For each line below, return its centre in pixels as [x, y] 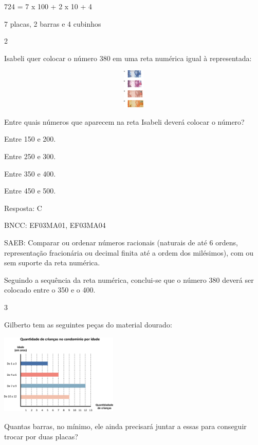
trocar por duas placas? [41, 436]
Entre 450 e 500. [30, 191]
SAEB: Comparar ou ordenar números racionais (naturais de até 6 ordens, [121, 243]
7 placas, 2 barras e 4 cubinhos [53, 23]
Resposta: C [23, 208]
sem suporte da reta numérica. [52, 263]
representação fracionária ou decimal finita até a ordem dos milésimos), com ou [129, 252]
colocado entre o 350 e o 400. [50, 290]
